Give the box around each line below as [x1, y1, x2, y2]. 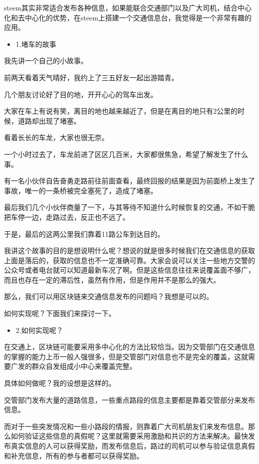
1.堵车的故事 [15, 38, 56, 49]
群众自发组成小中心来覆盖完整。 [31, 361, 136, 371]
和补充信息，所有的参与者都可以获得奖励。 [4, 450, 143, 461]
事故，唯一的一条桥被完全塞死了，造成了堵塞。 [4, 185, 157, 195]
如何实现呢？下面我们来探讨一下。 [4, 308, 116, 318]
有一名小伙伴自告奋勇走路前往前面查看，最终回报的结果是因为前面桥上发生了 [4, 175, 255, 186]
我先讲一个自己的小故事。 [4, 55, 88, 66]
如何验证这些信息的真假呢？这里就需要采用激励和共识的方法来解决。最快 [10, 431, 248, 441]
